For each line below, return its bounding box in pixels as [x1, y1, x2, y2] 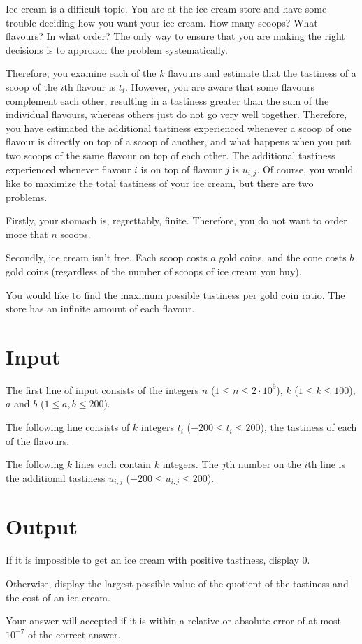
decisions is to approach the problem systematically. [6, 42, 228, 57]
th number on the [225, 457, 301, 471]
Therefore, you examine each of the [6, 66, 157, 80]
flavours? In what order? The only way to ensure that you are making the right [6, 29, 345, 43]
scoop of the [6, 79, 57, 94]
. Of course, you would [256, 161, 354, 176]
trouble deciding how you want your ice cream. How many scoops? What [6, 15, 318, 29]
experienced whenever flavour [6, 161, 131, 176]
